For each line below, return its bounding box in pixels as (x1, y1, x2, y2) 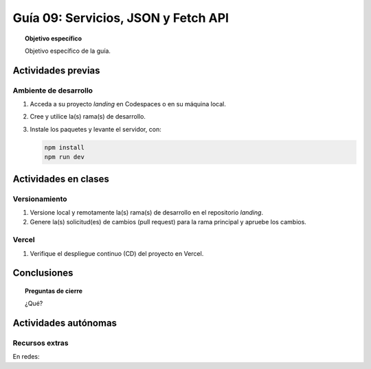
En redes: (12, 353, 40, 361)
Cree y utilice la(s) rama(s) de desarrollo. (30, 112, 146, 121)
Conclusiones (12, 267, 74, 279)
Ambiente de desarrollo (12, 86, 93, 95)
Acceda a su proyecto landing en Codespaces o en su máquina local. (30, 100, 227, 108)
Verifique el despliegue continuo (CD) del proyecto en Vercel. (30, 249, 204, 257)
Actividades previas (12, 64, 100, 76)
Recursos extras (12, 338, 69, 348)
